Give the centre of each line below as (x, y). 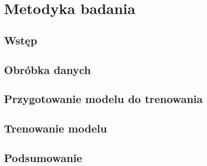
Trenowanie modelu (55, 128)
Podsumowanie (43, 157)
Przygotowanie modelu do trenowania (103, 99)
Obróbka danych (47, 69)
